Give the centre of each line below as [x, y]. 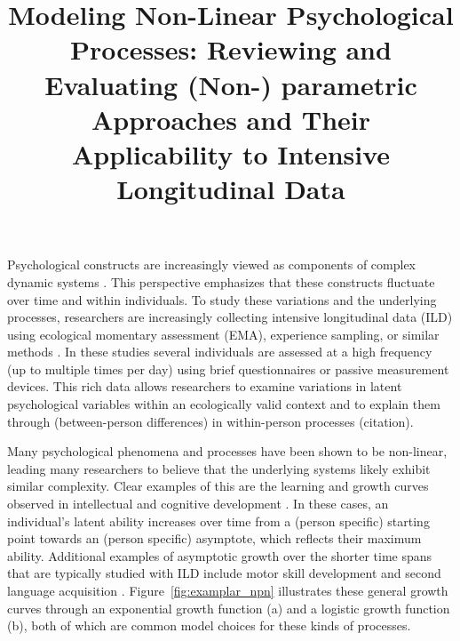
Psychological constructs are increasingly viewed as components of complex [212, 264]
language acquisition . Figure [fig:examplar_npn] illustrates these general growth [228, 590]
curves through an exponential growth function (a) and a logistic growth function [229, 608]
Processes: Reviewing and [231, 49]
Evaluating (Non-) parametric [231, 84]
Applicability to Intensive [231, 153]
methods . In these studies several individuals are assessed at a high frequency [220, 352]
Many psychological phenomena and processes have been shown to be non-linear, [227, 451]
